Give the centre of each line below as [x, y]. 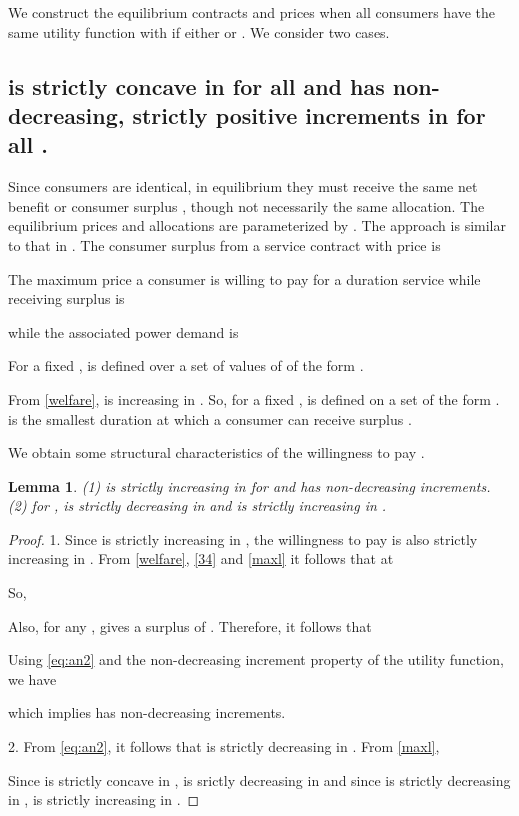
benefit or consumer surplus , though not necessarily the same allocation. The [246, 205]
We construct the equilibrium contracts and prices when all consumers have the [252, 12]
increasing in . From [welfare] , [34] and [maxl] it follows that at [201, 558]
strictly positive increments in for [309, 114]
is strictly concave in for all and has [196, 85]
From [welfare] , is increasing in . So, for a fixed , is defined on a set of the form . [254, 398]
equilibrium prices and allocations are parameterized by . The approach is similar [257, 225]
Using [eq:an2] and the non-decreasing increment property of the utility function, [256, 659]
